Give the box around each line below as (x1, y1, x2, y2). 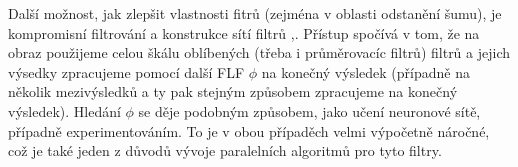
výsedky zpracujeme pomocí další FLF (8, 61, 245, 82)
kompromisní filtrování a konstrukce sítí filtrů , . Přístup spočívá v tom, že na (8, 22, 480, 43)
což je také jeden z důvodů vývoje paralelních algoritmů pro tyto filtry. (8, 140, 442, 161)
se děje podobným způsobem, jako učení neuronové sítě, (138, 100, 481, 121)
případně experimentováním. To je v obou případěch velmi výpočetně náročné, (8, 120, 490, 141)
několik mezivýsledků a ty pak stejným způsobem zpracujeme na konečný (8, 81, 458, 102)
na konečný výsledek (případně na (261, 61, 470, 82)
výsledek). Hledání (8, 100, 121, 121)
